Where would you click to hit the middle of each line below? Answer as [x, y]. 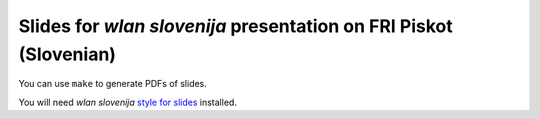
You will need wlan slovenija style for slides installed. [127, 102]
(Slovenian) [67, 54]
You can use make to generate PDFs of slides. [112, 84]
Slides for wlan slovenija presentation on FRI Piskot [236, 26]
